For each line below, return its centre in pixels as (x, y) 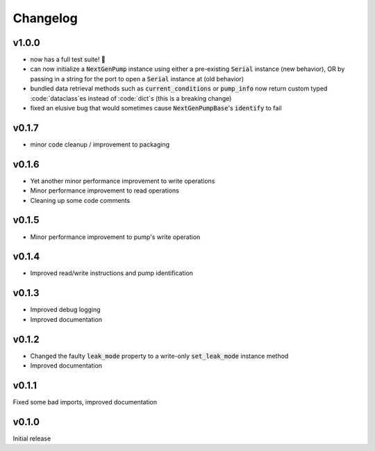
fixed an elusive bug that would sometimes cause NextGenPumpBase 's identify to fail (156, 108)
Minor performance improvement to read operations (105, 190)
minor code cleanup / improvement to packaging (100, 144)
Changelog (45, 18)
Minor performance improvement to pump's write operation (115, 237)
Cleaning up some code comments (80, 200)
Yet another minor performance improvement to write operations (123, 181)
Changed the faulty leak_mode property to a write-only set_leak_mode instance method (159, 356)
